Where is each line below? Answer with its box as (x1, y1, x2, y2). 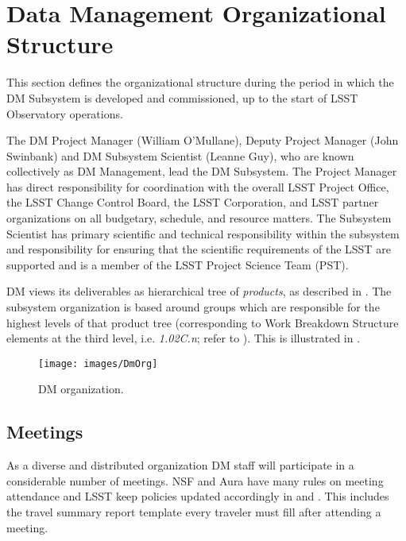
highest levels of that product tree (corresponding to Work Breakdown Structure (6, 314, 399, 330)
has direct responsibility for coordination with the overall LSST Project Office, (6, 178, 389, 195)
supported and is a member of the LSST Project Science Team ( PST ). (6, 256, 349, 272)
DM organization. (38, 381, 124, 397)
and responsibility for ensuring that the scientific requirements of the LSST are (6, 241, 391, 257)
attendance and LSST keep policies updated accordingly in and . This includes (6, 488, 389, 504)
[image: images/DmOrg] (38, 357, 158, 369)
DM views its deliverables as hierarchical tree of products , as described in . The (6, 283, 392, 299)
